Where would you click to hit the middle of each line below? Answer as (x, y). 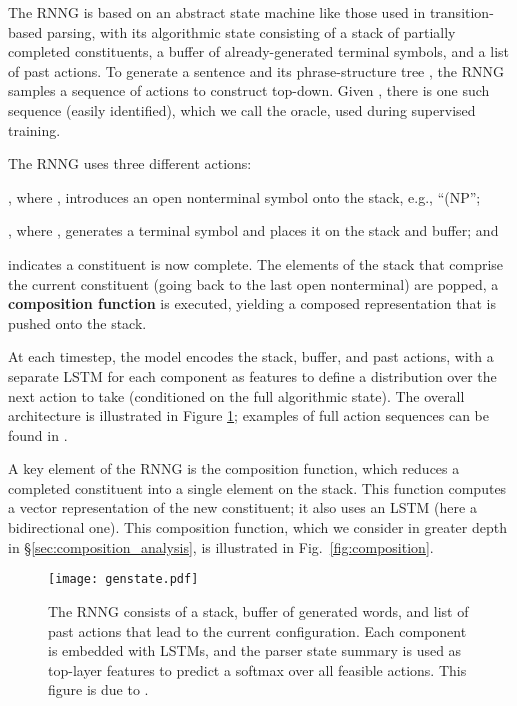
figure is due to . (98, 689)
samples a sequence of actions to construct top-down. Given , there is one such (249, 90)
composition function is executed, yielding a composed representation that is (252, 303)
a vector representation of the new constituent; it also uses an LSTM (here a (242, 507)
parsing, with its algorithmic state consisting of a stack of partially (251, 31)
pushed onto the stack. (77, 322)
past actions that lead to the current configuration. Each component (257, 630)
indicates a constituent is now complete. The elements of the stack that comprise (256, 263)
